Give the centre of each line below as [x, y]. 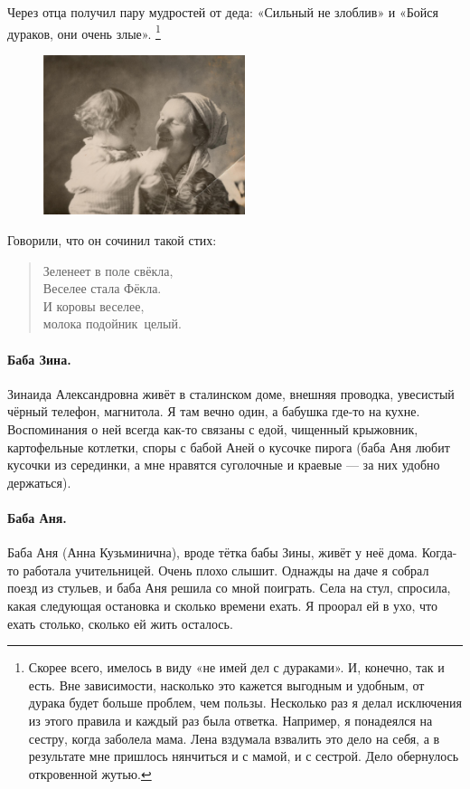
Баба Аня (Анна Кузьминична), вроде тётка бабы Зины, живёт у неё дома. [213, 552]
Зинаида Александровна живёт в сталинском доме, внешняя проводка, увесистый [231, 393]
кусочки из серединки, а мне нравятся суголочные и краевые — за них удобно [224, 465]
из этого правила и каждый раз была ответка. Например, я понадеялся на [230, 720]
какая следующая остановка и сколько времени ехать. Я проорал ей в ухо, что [223, 605]
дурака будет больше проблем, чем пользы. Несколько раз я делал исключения [245, 703]
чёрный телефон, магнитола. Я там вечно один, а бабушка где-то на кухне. [214, 411]
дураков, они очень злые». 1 [84, 32]
